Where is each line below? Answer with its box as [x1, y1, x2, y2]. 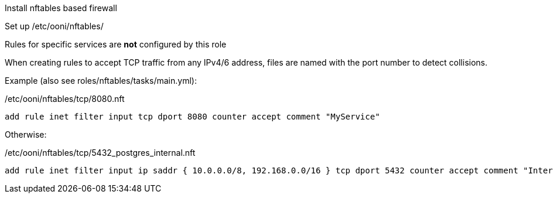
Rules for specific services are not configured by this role [5, 39, 227, 49]
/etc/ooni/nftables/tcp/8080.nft [5, 94, 125, 104]
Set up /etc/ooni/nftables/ [5, 21, 104, 31]
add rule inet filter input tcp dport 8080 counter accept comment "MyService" [5, 112, 380, 121]
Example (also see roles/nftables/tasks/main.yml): [5, 76, 197, 86]
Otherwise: [5, 129, 47, 139]
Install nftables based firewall [5, 3, 117, 13]
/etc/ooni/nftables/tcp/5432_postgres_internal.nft [5, 148, 196, 158]
